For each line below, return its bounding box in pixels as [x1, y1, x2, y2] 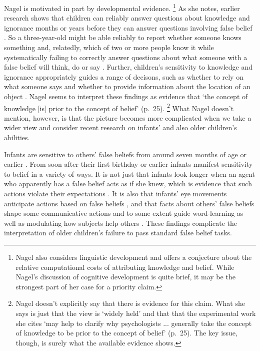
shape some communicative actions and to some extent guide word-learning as [4, 208, 243, 218]
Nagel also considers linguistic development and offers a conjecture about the [15, 251, 252, 262]
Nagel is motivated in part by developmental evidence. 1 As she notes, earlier [4, 2, 240, 13]
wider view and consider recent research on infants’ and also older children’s [4, 122, 237, 133]
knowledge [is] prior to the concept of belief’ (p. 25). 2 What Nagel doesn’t [4, 101, 234, 113]
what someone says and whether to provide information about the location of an [4, 81, 250, 92]
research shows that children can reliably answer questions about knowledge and [4, 13, 250, 23]
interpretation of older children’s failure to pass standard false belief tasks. [4, 227, 232, 238]
